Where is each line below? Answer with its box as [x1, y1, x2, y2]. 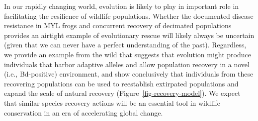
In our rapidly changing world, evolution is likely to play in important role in [4, 1, 239, 11]
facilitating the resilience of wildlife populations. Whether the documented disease [4, 10, 254, 21]
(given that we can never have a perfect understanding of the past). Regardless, [4, 40, 247, 50]
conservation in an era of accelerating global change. [4, 107, 163, 118]
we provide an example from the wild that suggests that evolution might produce [4, 49, 251, 59]
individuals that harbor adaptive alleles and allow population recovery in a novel [4, 59, 250, 69]
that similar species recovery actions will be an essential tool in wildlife [4, 97, 220, 108]
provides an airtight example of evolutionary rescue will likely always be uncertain [4, 30, 255, 40]
